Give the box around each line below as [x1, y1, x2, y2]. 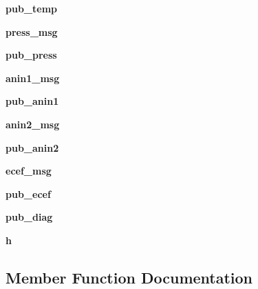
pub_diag [6, 210, 53, 224]
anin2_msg [6, 117, 60, 131]
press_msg [6, 24, 58, 39]
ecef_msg [6, 163, 52, 178]
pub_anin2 [6, 140, 59, 155]
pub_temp [6, 1, 57, 15]
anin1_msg [6, 70, 60, 85]
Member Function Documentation [6, 266, 253, 288]
